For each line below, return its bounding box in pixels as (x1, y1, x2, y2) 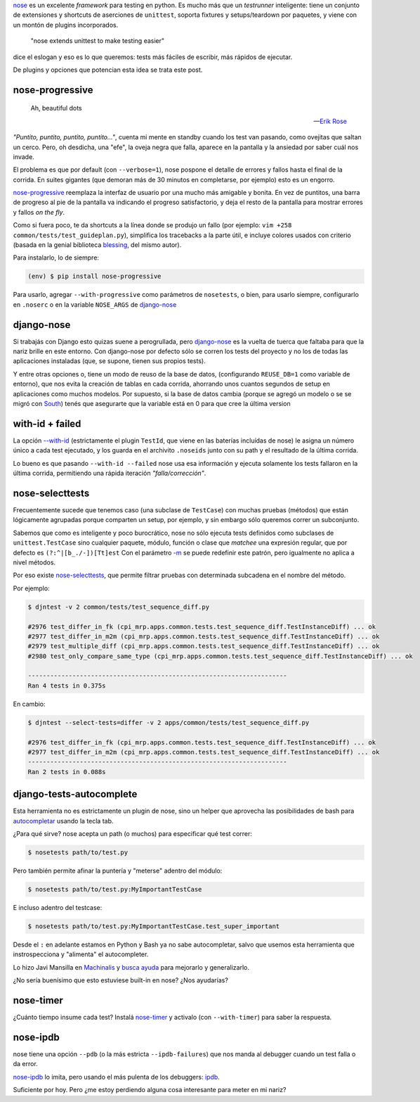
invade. (13, 152, 34, 161)
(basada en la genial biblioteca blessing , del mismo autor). (13, 241, 182, 249)
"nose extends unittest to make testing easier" (30, 37, 165, 45)
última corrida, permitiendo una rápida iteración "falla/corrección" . (13, 469, 206, 478)
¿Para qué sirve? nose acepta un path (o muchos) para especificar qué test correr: (13, 830, 253, 838)
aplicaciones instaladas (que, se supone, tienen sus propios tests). (13, 357, 206, 365)
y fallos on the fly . (13, 208, 65, 216)
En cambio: (13, 699, 46, 708)
